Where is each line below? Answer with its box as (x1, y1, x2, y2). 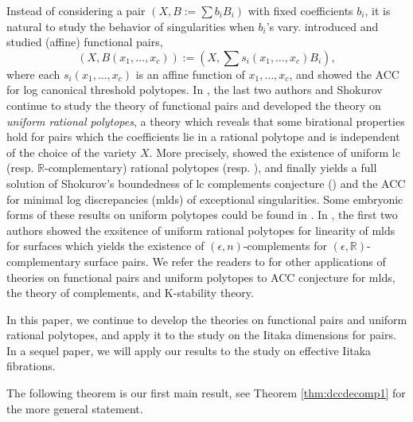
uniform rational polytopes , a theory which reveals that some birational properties (6, 112, 405, 129)
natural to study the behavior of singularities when (6, 18, 255, 34)
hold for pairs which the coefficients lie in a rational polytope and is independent (6, 128, 400, 145)
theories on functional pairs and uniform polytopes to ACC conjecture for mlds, (6, 268, 395, 285)
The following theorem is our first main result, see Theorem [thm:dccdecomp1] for (6, 385, 406, 401)
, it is (364, 2, 391, 18)
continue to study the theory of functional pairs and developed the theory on (6, 96, 381, 113)
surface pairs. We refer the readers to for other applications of (84, 252, 386, 269)
